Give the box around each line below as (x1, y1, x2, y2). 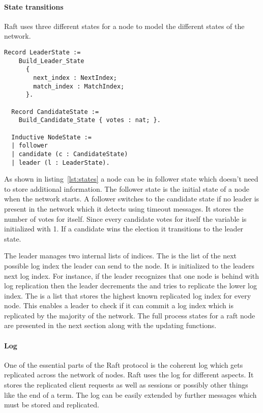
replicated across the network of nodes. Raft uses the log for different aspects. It (4, 369, 254, 380)
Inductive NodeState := (11, 133, 92, 141)
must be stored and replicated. (4, 399, 99, 410)
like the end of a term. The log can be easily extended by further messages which (4, 389, 257, 400)
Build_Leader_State (18, 57, 84, 65)
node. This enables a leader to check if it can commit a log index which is (4, 300, 233, 311)
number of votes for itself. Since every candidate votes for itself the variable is (4, 213, 247, 224)
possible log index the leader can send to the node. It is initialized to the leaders (4, 260, 255, 271)
